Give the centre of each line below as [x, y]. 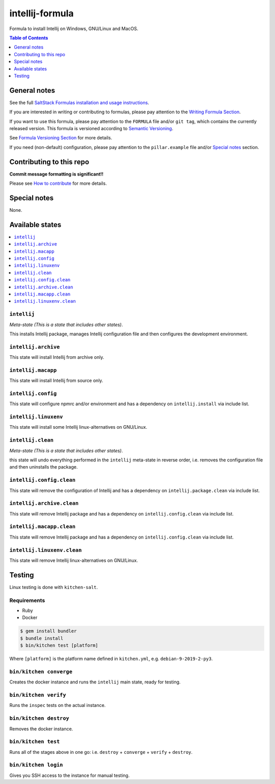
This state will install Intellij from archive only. [57, 357]
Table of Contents [29, 38]
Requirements [27, 600]
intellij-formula [42, 13]
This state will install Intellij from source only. [56, 381]
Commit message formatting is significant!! [57, 174]
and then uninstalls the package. [44, 467]
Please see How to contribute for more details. [58, 183]
